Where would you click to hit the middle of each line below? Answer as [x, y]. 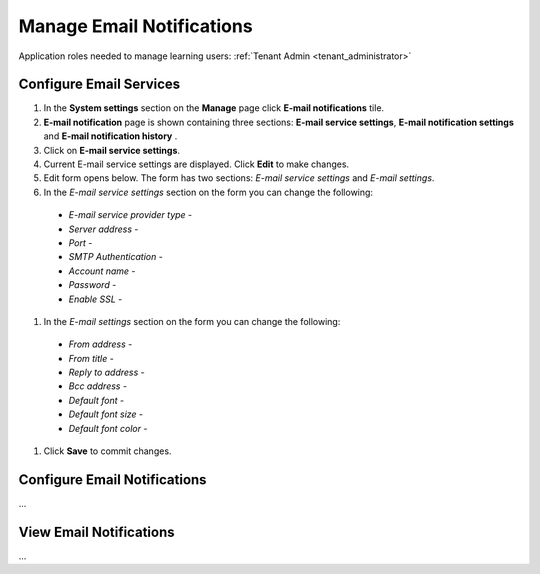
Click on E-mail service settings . [111, 150]
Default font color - [108, 428]
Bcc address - [98, 386]
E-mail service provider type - [130, 215]
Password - [92, 285]
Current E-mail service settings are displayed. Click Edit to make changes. [196, 164]
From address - [100, 344]
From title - [91, 358]
